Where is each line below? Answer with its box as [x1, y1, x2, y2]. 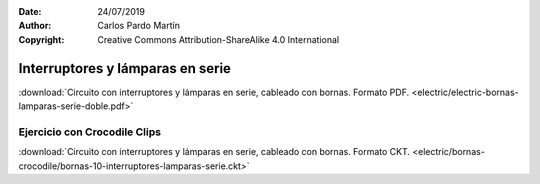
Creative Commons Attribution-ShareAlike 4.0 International [97, 33, 340, 45]
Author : [18, 20, 52, 32]
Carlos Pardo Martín [97, 20, 180, 32]
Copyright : [18, 33, 65, 45]
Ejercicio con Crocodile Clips [18, 125, 162, 139]
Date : [18, 6, 42, 17]
